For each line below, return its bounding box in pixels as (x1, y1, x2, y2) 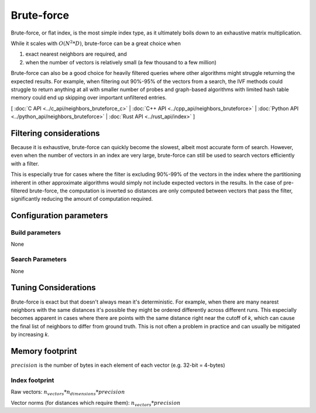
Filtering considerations (11, 128, 100, 138)
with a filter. (11, 160, 39, 167)
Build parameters (11, 229, 61, 237)
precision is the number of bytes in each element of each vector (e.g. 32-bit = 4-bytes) (11, 362, 225, 369)
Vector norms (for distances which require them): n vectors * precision (11, 399, 181, 408)
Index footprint (11, 376, 54, 384)
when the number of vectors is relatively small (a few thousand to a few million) (25, 58, 217, 66)
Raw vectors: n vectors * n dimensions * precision (11, 388, 125, 397)
